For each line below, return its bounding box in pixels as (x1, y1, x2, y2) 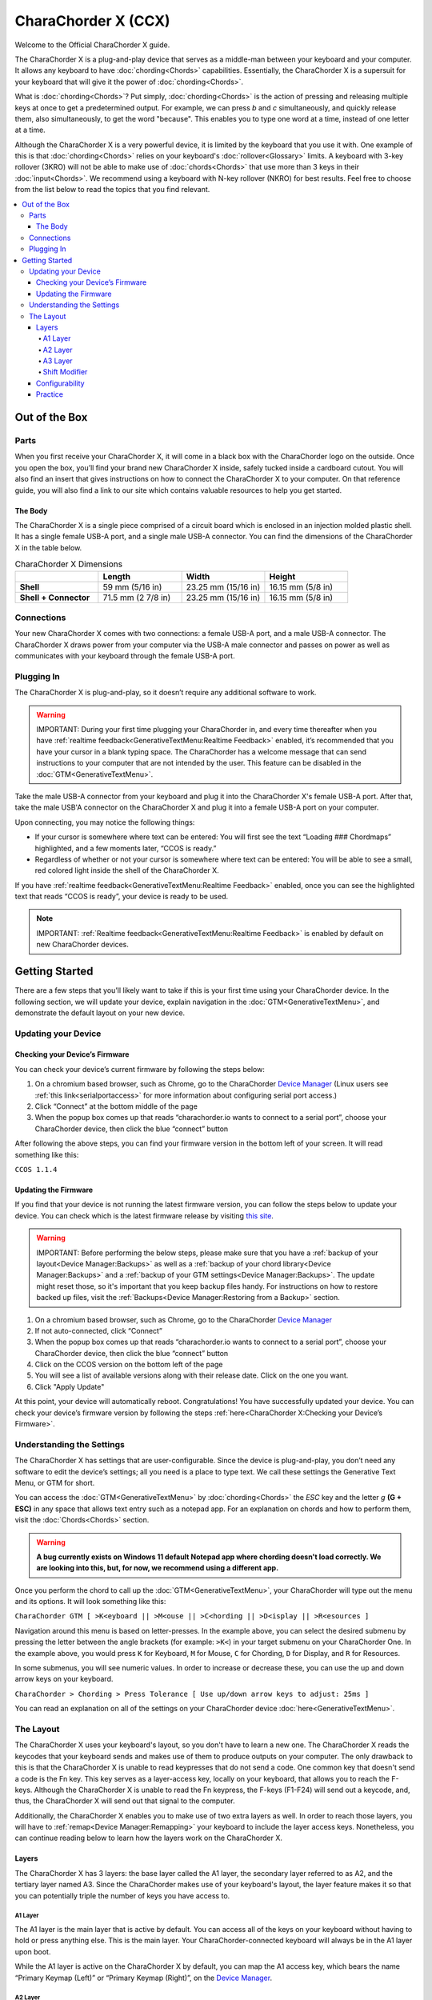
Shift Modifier (42, 367, 88, 377)
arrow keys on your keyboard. (14, 1674, 114, 1684)
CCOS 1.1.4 (14, 1165, 58, 1174)
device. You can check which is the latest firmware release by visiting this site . (14, 1210, 274, 1220)
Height (269, 570, 296, 582)
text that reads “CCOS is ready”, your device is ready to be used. (14, 892, 229, 902)
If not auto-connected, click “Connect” (34, 1326, 163, 1335)
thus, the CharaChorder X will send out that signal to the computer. (14, 1796, 235, 1806)
